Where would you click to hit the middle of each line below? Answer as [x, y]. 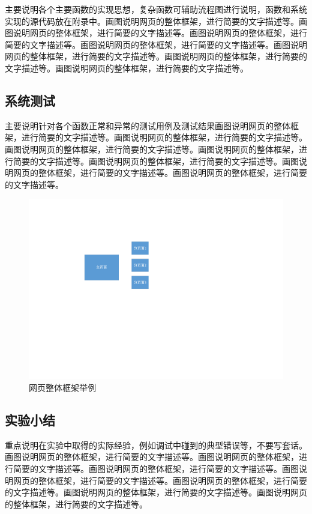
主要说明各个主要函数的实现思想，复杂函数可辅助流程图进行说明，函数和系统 [156, 9]
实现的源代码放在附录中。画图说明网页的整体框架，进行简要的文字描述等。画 [156, 21]
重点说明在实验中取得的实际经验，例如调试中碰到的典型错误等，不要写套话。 [156, 445]
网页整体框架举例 [62, 387]
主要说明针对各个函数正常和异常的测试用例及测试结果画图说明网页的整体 [148, 125]
